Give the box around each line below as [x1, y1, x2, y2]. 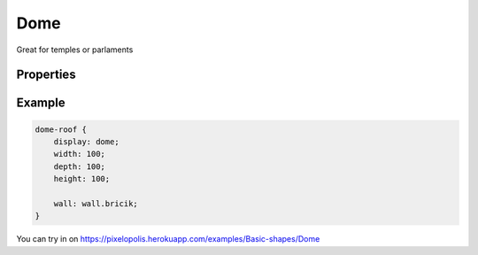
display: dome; [53, 136, 119, 146]
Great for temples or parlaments [16, 44, 134, 55]
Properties [16, 67, 76, 82]
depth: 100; [53, 161, 106, 172]
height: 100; [53, 174, 111, 184]
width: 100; [53, 149, 106, 159]
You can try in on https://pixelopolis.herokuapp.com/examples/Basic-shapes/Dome [16, 234, 320, 244]
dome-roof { [35, 124, 88, 135]
